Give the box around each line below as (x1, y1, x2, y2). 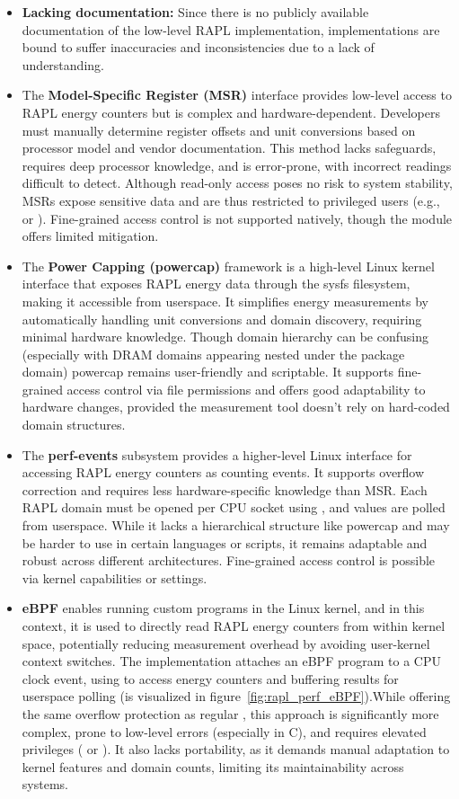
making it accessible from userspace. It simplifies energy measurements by (22, 291, 428, 310)
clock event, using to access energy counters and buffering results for (22, 669, 399, 688)
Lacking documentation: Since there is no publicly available (22, 3, 369, 21)
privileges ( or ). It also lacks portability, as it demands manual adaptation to (22, 740, 450, 759)
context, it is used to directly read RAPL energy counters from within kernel (22, 617, 446, 635)
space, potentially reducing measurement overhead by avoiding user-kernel (22, 634, 430, 653)
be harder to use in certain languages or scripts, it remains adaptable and (22, 533, 428, 552)
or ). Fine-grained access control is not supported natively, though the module (22, 209, 453, 227)
